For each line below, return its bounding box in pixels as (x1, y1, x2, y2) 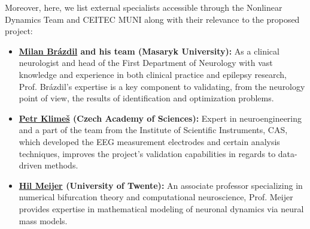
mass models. (19, 214, 68, 227)
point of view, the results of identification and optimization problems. (19, 92, 274, 104)
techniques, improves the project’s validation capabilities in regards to (19, 147, 276, 159)
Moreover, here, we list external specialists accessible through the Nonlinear (5, 1, 282, 13)
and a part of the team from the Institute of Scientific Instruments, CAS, (19, 123, 288, 136)
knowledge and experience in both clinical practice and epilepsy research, (19, 68, 287, 80)
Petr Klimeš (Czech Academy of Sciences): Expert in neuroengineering (19, 112, 302, 124)
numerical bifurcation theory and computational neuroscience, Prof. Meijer (19, 191, 293, 203)
